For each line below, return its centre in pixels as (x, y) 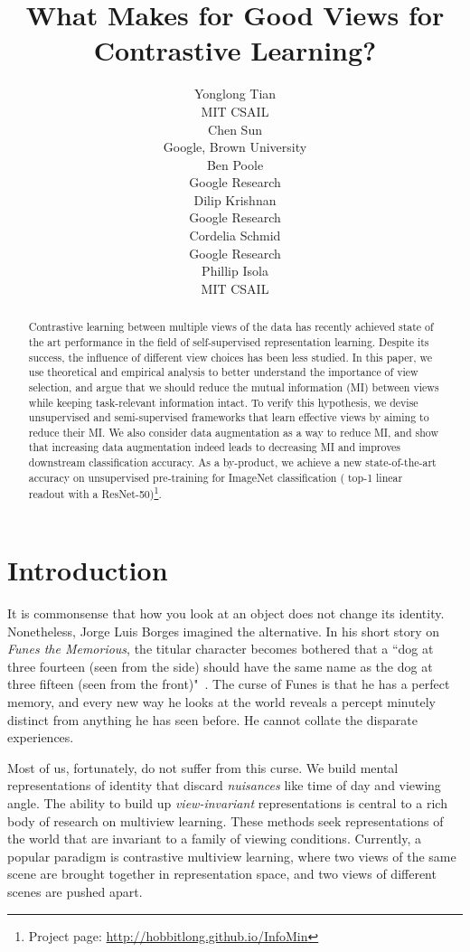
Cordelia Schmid (235, 236)
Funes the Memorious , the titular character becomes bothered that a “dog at (221, 649)
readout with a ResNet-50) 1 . (95, 493)
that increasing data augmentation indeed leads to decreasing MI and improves (215, 447)
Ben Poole (235, 164)
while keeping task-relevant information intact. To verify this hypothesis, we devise (223, 402)
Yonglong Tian (235, 94)
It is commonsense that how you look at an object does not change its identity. (226, 613)
